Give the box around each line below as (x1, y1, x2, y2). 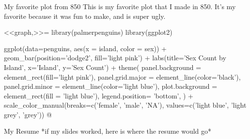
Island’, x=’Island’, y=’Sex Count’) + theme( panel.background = (4, 62, 202, 72)
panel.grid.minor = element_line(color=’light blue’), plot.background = (4, 81, 218, 91)
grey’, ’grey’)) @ (4, 109, 52, 119)
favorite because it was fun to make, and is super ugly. (4, 11, 166, 21)
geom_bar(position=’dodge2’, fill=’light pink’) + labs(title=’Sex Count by (4, 53, 226, 63)
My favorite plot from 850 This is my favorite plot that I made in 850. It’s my (4, 1, 236, 11)
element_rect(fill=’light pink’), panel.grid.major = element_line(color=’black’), (4, 71, 241, 82)
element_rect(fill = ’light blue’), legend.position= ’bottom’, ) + (4, 90, 193, 100)
